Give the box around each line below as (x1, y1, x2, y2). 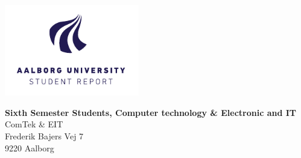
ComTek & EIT (5, 118, 63, 130)
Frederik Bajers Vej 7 (5, 129, 84, 142)
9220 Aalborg (5, 141, 54, 154)
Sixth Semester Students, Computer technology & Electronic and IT (5, 106, 297, 118)
